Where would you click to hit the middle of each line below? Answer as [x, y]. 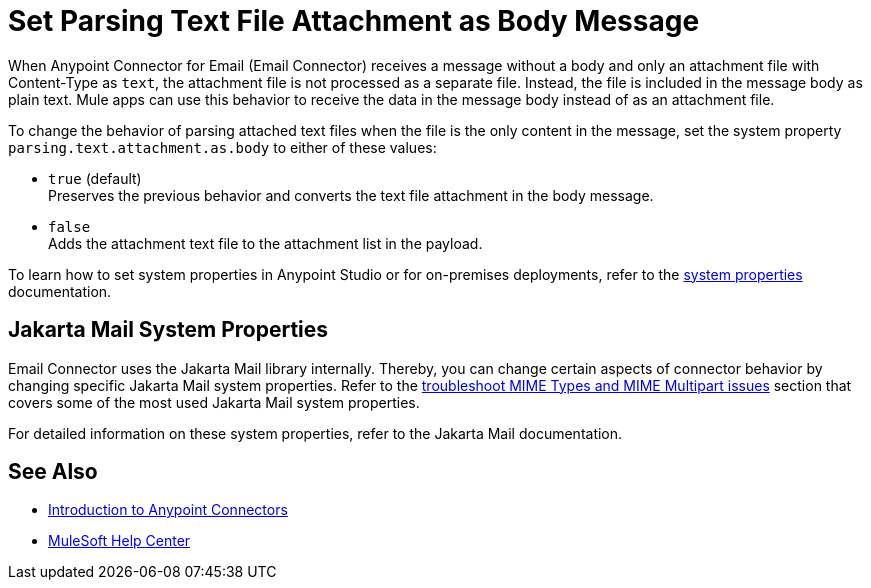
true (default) [95, 178]
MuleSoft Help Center [119, 541]
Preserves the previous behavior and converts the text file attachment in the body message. [351, 195]
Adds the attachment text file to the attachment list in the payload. [265, 243]
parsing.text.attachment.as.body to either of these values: [222, 147]
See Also [53, 472]
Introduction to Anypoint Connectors [168, 510]
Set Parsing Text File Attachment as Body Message [354, 21]
